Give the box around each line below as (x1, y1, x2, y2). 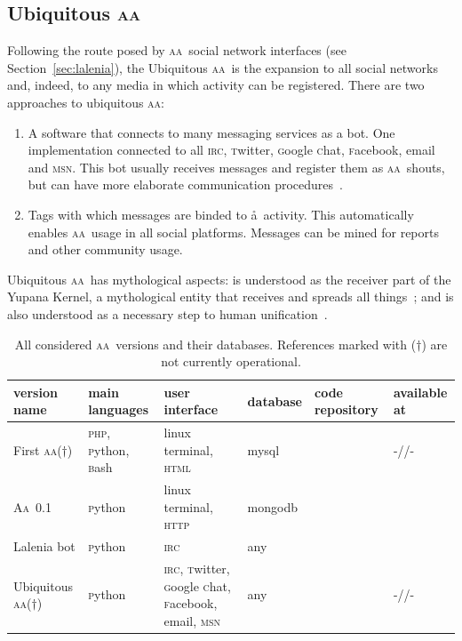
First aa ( (13, 440, 62, 459)
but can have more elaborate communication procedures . (28, 175, 343, 194)
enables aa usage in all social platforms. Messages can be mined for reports (28, 222, 439, 241)
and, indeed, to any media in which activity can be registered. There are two (7, 76, 425, 94)
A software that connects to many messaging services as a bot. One (28, 123, 395, 141)
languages (88, 400, 149, 419)
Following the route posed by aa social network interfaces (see (7, 41, 346, 60)
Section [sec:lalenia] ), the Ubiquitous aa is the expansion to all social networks (7, 58, 438, 76)
